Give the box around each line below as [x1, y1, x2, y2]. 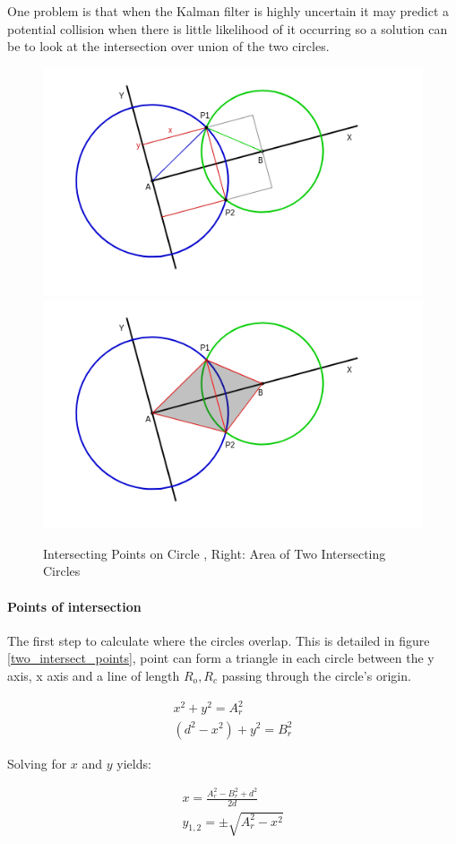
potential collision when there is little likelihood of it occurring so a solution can [7, 19, 448, 38]
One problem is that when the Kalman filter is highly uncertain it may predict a [7, 2, 450, 20]
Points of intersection [7, 596, 142, 615]
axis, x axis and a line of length [7, 666, 180, 684]
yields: [116, 753, 151, 772]
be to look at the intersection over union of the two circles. [7, 37, 330, 56]
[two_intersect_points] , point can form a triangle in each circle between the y [7, 648, 434, 667]
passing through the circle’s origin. [221, 666, 411, 684]
